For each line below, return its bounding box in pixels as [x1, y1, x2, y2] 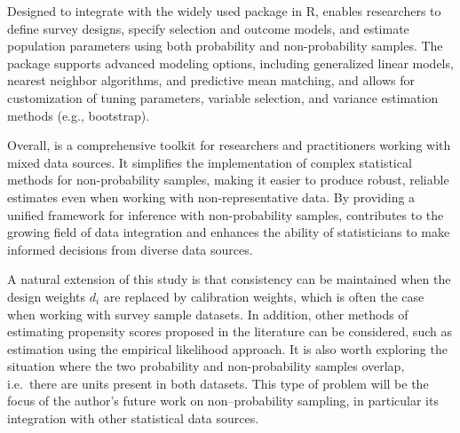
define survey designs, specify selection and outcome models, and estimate [7, 19, 409, 37]
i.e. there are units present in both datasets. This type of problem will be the [7, 374, 429, 392]
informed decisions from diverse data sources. [7, 240, 253, 258]
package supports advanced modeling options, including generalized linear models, [7, 53, 454, 72]
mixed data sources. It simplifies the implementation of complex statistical [7, 153, 412, 171]
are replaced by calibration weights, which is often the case [103, 287, 424, 305]
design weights [7, 287, 86, 305]
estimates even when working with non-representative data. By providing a [7, 187, 416, 206]
